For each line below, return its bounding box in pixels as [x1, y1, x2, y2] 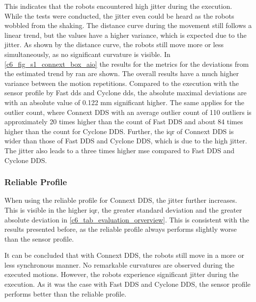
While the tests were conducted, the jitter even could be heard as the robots [4, 10, 234, 21]
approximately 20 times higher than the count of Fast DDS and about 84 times [4, 116, 243, 127]
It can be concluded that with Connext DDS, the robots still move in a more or [4, 250, 244, 260]
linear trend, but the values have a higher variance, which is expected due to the [4, 29, 247, 40]
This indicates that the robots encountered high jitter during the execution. [4, 1, 232, 11]
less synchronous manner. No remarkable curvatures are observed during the [4, 259, 234, 270]
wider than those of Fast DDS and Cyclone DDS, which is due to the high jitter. [4, 136, 247, 146]
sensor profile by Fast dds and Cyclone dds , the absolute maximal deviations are [4, 87, 247, 98]
